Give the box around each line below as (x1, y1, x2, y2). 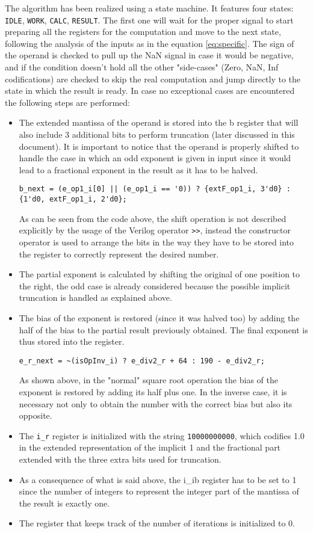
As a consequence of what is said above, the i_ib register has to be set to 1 (19, 473, 297, 485)
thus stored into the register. (19, 335, 125, 348)
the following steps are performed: (5, 96, 130, 108)
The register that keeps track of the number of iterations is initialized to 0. (19, 517, 296, 529)
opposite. (19, 409, 52, 422)
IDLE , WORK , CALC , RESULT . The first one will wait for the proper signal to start (5, 13, 294, 26)
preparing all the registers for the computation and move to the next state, (5, 25, 281, 38)
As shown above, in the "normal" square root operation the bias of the (19, 374, 278, 386)
